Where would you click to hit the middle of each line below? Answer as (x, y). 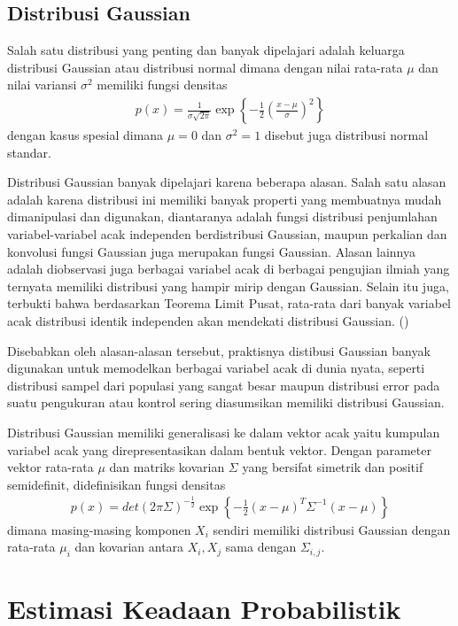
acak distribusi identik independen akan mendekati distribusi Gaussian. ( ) (208, 320)
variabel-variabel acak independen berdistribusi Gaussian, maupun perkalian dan (227, 233)
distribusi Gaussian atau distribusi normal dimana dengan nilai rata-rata (205, 67)
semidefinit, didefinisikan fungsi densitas (116, 484)
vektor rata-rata (50, 467)
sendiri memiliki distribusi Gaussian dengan (332, 529)
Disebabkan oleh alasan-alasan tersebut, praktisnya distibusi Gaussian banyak (219, 350)
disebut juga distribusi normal (346, 135)
